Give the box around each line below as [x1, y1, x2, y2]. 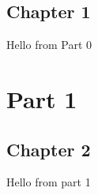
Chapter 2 [6, 137, 91, 161]
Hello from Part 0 [6, 36, 92, 53]
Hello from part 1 [6, 174, 91, 190]
